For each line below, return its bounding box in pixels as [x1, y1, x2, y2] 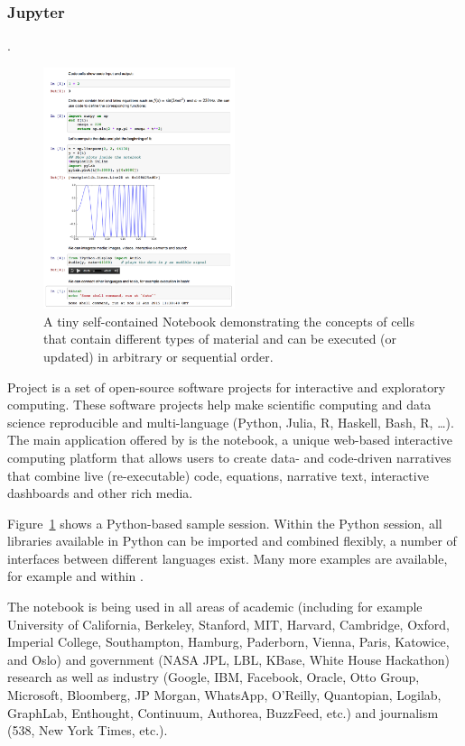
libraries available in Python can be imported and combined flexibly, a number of [7, 531, 457, 550]
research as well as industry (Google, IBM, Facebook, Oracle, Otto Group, [7, 668, 420, 686]
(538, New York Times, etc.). [7, 721, 168, 740]
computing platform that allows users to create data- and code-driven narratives [7, 447, 451, 466]
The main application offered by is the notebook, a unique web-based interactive [7, 430, 452, 449]
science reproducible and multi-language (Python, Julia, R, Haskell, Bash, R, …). [7, 412, 454, 431]
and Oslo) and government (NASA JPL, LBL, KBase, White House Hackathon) [7, 649, 451, 668]
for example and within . [7, 566, 144, 585]
